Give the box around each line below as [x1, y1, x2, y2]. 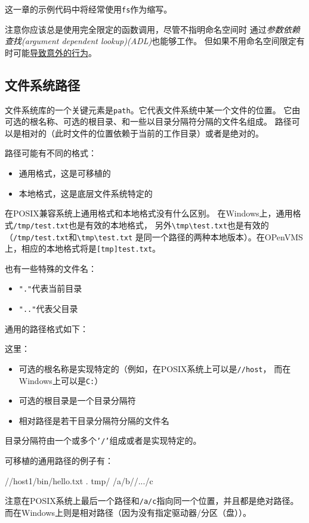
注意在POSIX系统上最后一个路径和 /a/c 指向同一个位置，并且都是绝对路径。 [5, 494, 299, 507]
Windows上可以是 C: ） [18, 374, 103, 386]
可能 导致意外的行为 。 [13, 46, 97, 58]
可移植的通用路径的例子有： [5, 454, 113, 467]
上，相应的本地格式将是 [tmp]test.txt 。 [5, 242, 161, 255]
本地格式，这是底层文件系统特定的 [18, 187, 153, 199]
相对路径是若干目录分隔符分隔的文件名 [18, 414, 169, 426]
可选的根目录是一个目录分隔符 [18, 394, 136, 407]
